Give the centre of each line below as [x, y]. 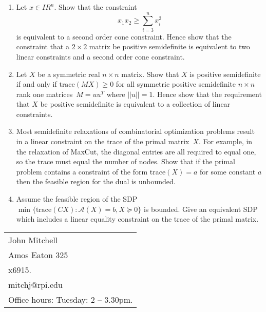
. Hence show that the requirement [207, 94]
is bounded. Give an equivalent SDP [201, 209]
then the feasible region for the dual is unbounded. [96, 181]
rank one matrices [44, 94]
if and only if [36, 84]
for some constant [228, 171]
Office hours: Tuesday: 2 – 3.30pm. [71, 299]
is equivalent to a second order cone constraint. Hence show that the [124, 36]
